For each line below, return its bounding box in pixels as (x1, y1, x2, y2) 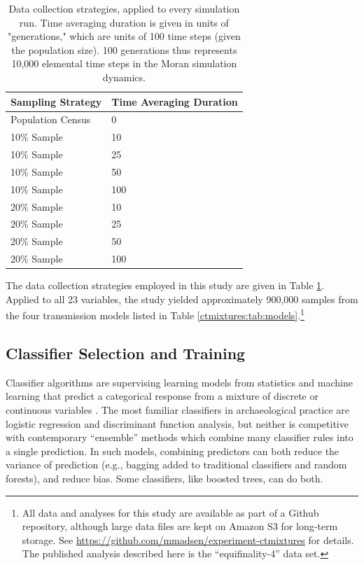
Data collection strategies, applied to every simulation (8, 1, 240, 15)
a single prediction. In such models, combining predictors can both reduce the (6, 443, 339, 458)
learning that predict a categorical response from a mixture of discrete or (6, 389, 318, 403)
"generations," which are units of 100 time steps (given (7, 29, 241, 43)
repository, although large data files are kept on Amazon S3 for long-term (22, 519, 338, 533)
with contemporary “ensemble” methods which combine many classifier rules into (6, 430, 353, 445)
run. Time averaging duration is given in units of (19, 15, 229, 29)
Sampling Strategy (10, 94, 102, 109)
